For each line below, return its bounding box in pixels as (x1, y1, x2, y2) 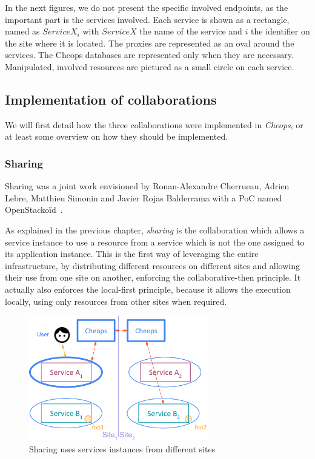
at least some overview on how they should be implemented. (5, 130, 228, 143)
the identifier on (251, 25, 310, 37)
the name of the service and (139, 25, 242, 37)
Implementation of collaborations (5, 90, 217, 108)
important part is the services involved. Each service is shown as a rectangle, (5, 13, 290, 25)
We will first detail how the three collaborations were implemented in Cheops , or (5, 118, 303, 131)
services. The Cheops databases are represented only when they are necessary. (5, 48, 294, 61)
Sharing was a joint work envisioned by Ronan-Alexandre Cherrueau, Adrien (5, 180, 290, 192)
